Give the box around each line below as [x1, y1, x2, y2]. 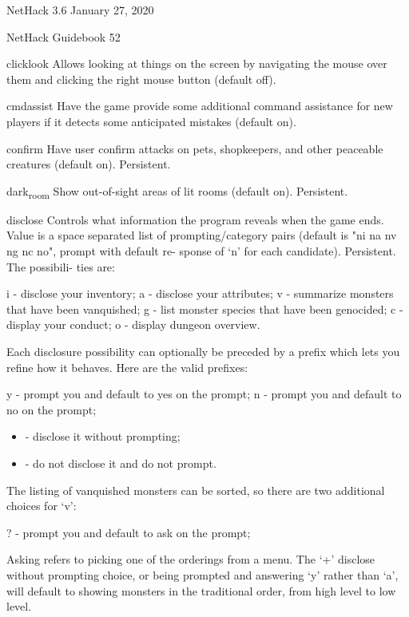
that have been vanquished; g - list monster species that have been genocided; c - [6, 300, 403, 317]
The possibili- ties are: [6, 258, 115, 275]
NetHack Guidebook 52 [6, 28, 121, 45]
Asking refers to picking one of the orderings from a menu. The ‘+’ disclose [6, 551, 375, 568]
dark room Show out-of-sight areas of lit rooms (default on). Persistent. [6, 182, 348, 201]
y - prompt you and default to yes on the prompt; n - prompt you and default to [6, 386, 402, 402]
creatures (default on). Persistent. [6, 156, 171, 172]
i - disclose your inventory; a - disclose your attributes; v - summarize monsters [6, 285, 394, 302]
